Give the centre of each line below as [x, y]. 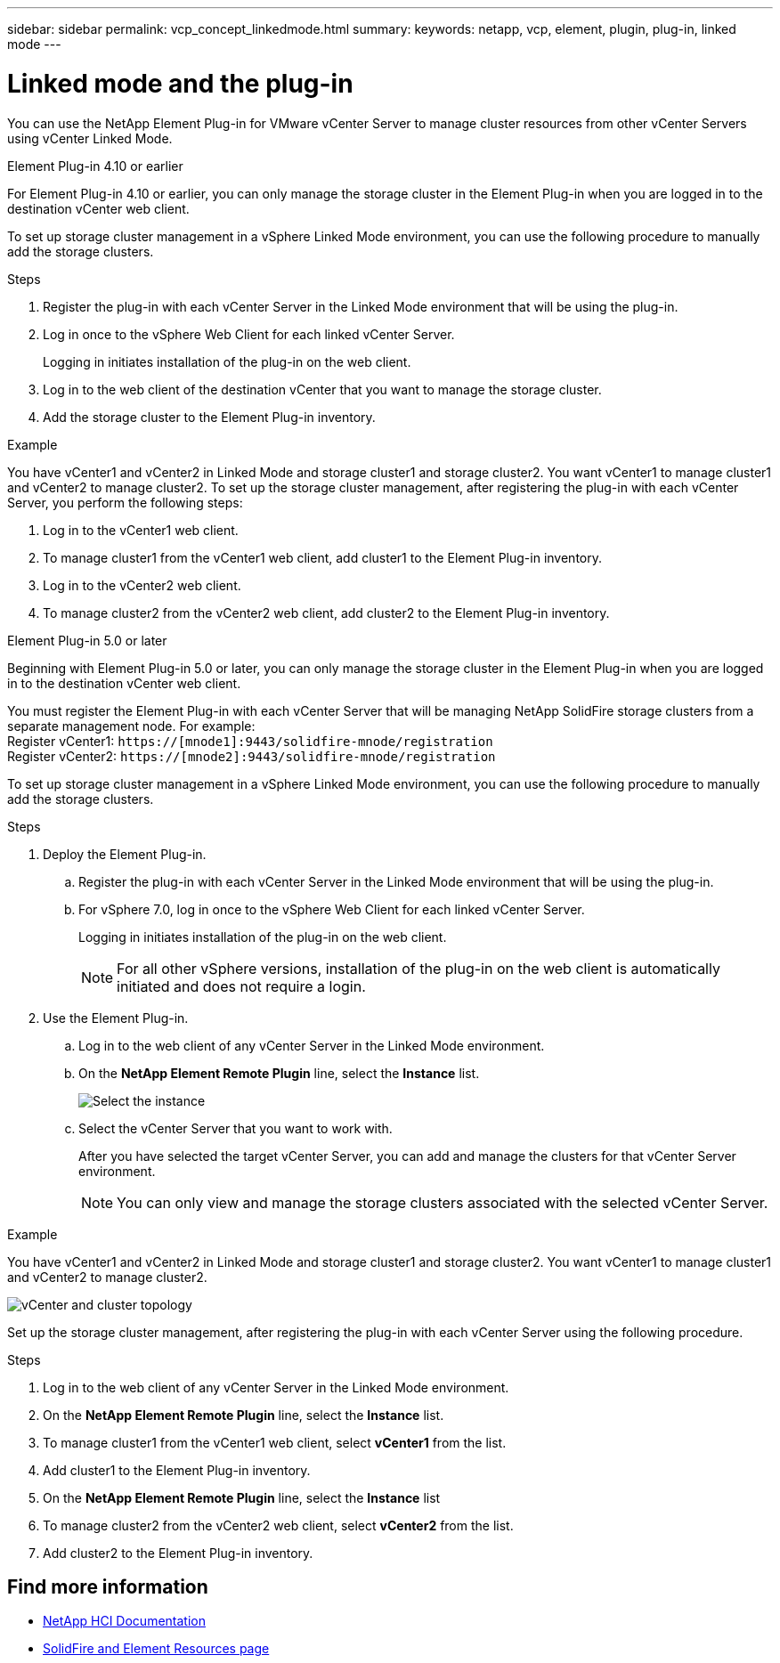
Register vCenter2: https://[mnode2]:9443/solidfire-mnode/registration [252, 756]
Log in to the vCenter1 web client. [141, 530]
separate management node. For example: [131, 726]
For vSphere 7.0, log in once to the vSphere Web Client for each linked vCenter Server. [332, 909]
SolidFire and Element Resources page [156, 1649]
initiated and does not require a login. [241, 986]
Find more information [108, 1586]
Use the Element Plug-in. [116, 1018]
